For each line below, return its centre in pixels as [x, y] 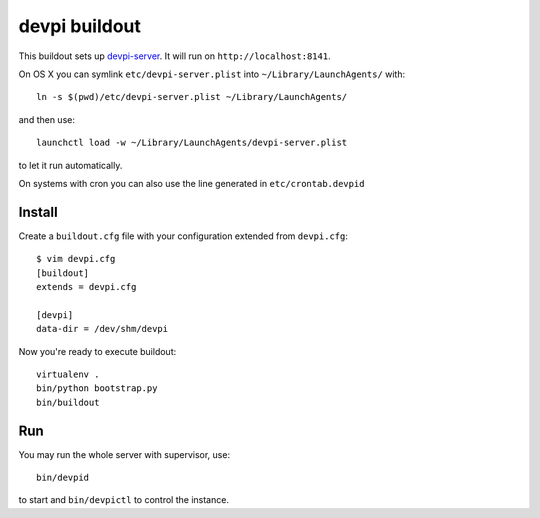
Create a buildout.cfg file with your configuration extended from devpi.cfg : [183, 236]
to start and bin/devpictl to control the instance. [124, 500]
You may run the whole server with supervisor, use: [124, 454]
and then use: [46, 119]
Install [38, 211]
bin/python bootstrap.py [97, 388]
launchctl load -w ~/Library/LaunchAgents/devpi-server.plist [192, 143]
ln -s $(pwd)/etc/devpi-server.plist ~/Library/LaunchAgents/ [192, 97]
